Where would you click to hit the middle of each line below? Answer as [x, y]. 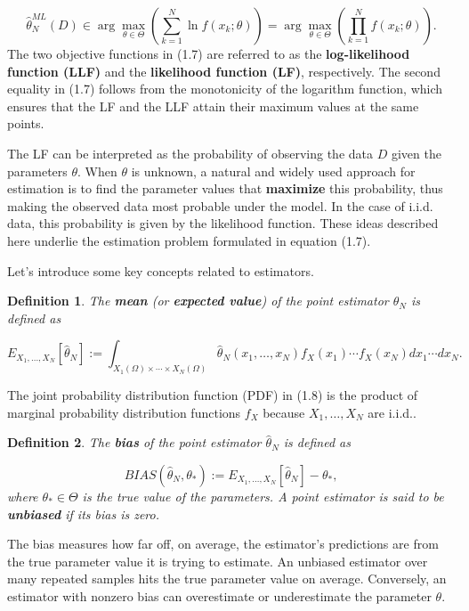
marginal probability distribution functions [124, 412]
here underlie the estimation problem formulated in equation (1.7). [189, 240]
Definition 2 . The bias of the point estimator [134, 442]
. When [97, 171]
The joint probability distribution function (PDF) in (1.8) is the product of [213, 395]
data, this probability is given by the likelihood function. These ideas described [223, 223]
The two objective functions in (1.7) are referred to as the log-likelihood [209, 53]
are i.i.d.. [392, 412]
